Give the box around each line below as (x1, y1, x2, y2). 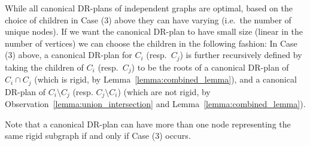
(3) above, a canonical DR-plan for (5, 48, 132, 61)
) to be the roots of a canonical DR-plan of (131, 60, 289, 73)
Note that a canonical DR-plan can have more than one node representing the (5, 117, 291, 130)
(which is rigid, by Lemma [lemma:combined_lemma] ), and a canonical (34, 73, 297, 86)
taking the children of (5, 60, 84, 73)
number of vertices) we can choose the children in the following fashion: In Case (5, 36, 297, 49)
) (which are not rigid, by (117, 85, 211, 98)
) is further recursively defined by (180, 48, 302, 61)
